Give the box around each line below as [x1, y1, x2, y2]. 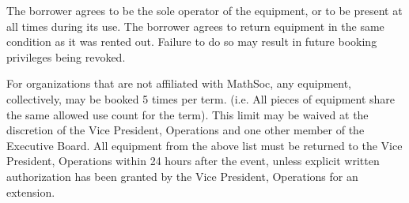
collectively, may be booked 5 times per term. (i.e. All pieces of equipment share [6, 90, 396, 107]
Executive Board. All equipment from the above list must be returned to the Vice [6, 137, 403, 153]
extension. [6, 183, 55, 200]
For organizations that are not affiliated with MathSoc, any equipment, [6, 75, 351, 92]
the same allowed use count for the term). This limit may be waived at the [6, 106, 369, 122]
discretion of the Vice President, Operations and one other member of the [6, 122, 365, 138]
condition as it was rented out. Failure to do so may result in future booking [6, 33, 377, 50]
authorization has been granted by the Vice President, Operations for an [6, 167, 358, 184]
